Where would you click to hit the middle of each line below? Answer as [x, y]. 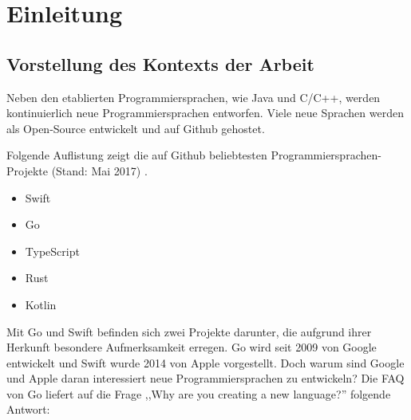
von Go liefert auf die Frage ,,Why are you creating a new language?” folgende [199, 393]
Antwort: [28, 409]
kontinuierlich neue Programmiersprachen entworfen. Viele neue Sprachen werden [205, 113]
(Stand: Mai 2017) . [99, 170]
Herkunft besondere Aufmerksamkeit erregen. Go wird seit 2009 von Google [192, 347]
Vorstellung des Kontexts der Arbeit [160, 63]
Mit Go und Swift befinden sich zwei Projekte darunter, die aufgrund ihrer [189, 331]
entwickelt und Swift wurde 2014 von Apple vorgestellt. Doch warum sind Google [205, 362]
